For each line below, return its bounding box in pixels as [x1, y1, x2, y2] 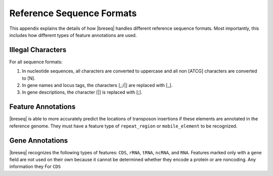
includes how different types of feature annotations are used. [9, 32, 137, 38]
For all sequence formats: [9, 59, 63, 65]
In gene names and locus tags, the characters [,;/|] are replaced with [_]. [22, 82, 173, 89]
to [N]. [22, 75, 35, 81]
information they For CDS [9, 163, 61, 169]
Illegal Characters [9, 46, 67, 54]
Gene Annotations [9, 136, 68, 145]
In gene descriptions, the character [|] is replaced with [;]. [22, 89, 143, 96]
